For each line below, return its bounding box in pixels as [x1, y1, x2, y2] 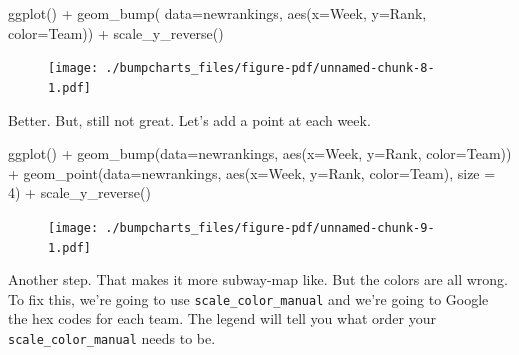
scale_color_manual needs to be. [8, 328, 216, 349]
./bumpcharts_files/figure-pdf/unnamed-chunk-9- [105, 220, 435, 235]
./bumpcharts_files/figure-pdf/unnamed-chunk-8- [105, 61, 435, 76]
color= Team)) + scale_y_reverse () [8, 22, 224, 43]
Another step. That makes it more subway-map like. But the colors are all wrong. [8, 269, 508, 290]
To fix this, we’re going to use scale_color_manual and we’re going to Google [8, 288, 489, 309]
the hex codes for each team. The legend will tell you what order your [8, 308, 436, 329]
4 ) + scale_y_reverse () [8, 182, 151, 203]
